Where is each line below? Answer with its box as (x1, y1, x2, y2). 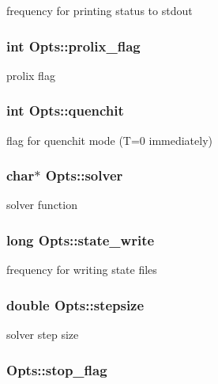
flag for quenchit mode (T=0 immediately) (6, 131, 212, 148)
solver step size (6, 326, 79, 343)
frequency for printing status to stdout (6, 2, 193, 18)
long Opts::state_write (6, 230, 155, 249)
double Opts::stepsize (6, 295, 145, 314)
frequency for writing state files (6, 261, 157, 278)
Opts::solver (45, 165, 123, 185)
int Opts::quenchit (6, 101, 124, 120)
